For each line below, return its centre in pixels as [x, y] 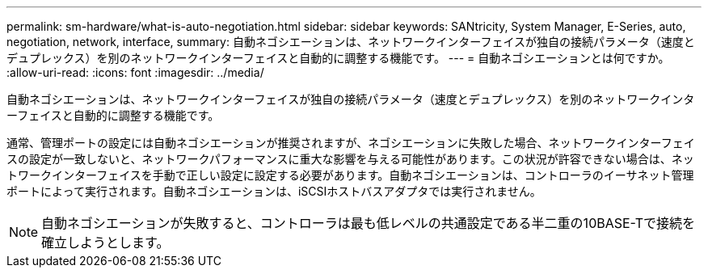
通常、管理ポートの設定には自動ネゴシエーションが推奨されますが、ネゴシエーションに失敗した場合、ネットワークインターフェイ [351, 143]
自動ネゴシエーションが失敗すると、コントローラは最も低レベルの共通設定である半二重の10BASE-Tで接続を [369, 223]
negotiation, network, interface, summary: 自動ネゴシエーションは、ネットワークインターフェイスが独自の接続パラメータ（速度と [351, 42]
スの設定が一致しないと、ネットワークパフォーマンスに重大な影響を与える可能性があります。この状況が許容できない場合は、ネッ [350, 159]
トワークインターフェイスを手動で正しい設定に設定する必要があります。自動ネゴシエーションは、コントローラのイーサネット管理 [350, 175]
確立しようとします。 [105, 242]
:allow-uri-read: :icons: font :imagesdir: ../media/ [135, 72]
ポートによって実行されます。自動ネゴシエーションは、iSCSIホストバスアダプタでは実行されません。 [274, 191]
